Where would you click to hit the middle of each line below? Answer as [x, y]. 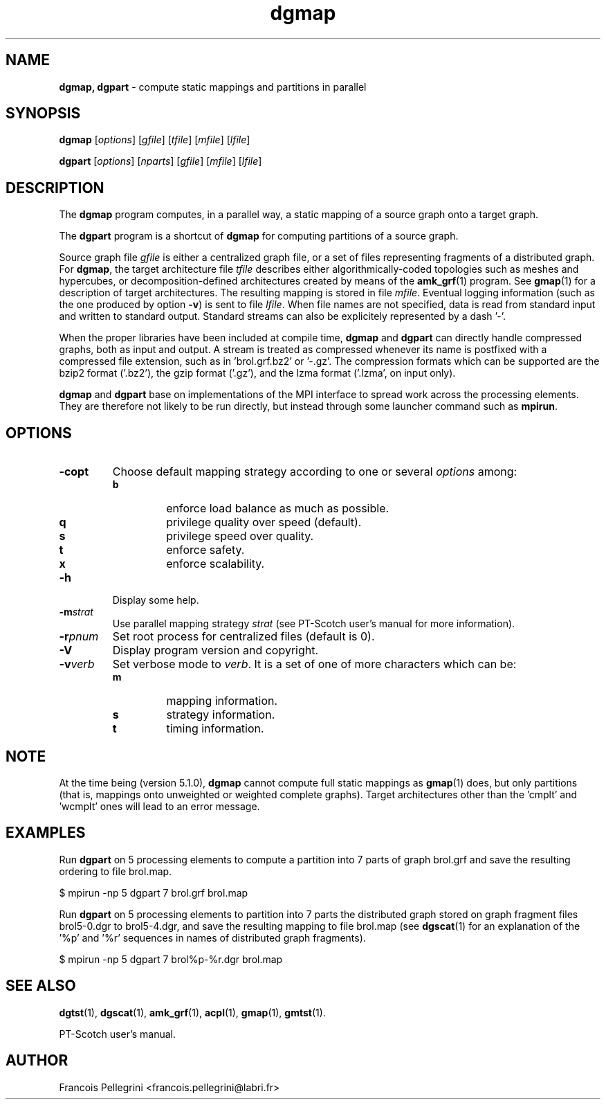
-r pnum [79, 637]
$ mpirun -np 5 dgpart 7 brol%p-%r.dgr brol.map [171, 959]
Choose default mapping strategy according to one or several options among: [315, 472]
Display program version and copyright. [215, 650]
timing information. [215, 729]
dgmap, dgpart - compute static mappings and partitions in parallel [213, 87]
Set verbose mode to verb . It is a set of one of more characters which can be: [314, 664]
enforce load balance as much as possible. [278, 509]
